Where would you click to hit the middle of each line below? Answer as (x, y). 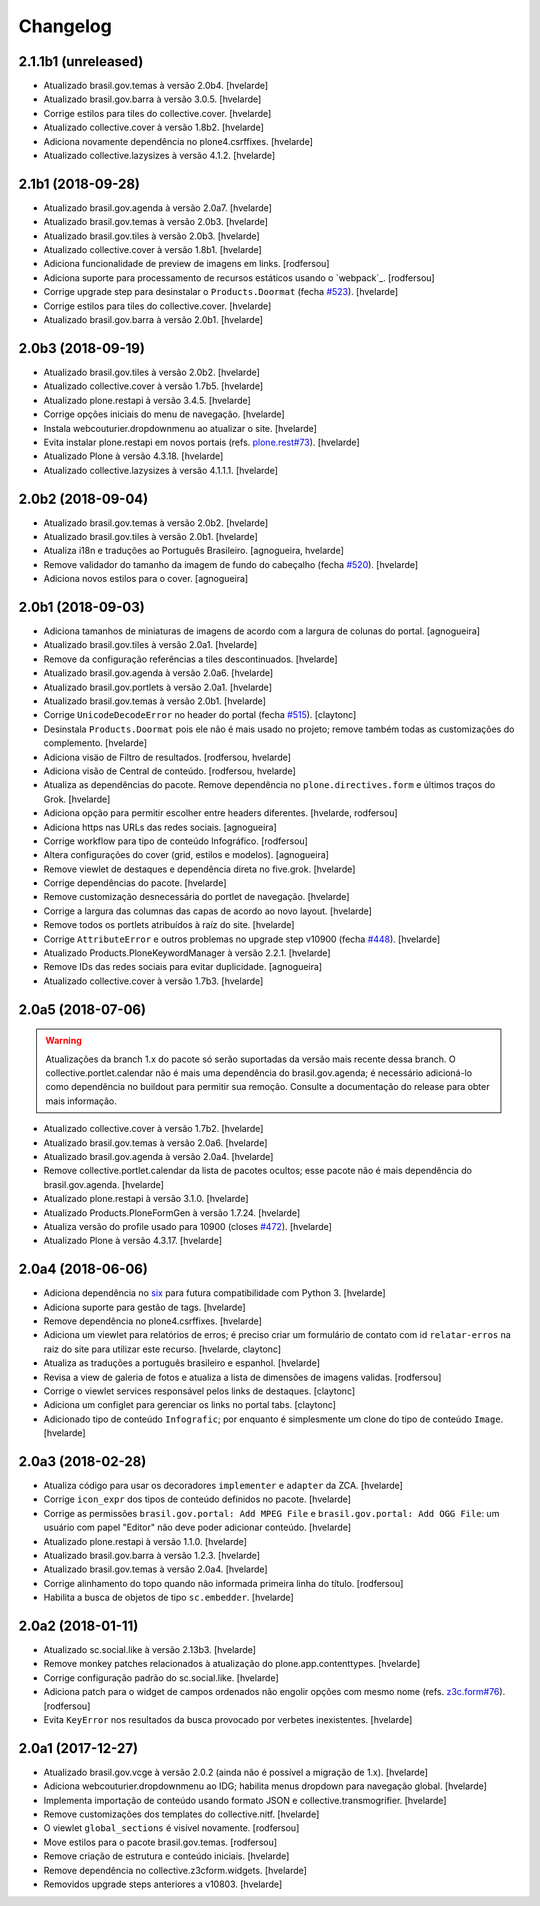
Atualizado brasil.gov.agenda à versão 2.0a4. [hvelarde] (158, 1156)
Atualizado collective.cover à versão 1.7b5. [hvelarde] (153, 386)
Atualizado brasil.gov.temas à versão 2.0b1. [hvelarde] (155, 701)
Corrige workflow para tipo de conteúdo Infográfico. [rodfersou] (176, 841)
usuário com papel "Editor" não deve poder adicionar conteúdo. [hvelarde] (197, 1527)
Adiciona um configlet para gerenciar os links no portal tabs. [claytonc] (190, 1405)
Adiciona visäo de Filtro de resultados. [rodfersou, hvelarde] (167, 757)
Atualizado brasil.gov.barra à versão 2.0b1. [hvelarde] (153, 320)
